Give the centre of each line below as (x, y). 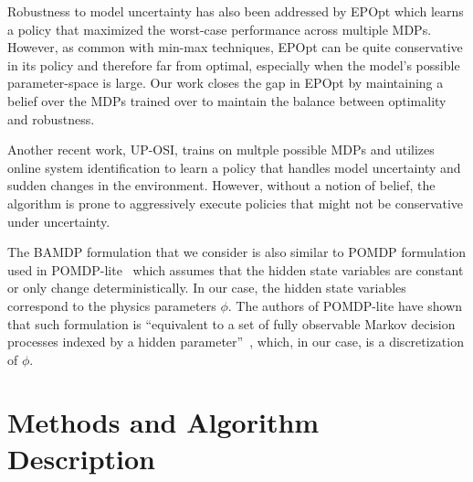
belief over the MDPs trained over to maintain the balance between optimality (227, 100)
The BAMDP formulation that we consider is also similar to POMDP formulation (237, 252)
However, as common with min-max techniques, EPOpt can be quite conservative (235, 47)
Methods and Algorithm (163, 422)
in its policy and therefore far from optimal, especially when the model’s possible (234, 64)
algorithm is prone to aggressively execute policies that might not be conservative (236, 203)
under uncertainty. (59, 221)
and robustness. (51, 118)
